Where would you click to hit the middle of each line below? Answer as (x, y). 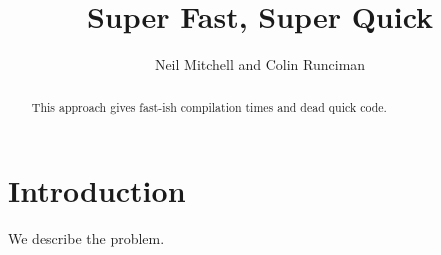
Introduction (97, 190)
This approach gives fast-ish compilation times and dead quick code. (209, 106)
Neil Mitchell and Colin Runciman (260, 64)
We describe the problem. (86, 238)
